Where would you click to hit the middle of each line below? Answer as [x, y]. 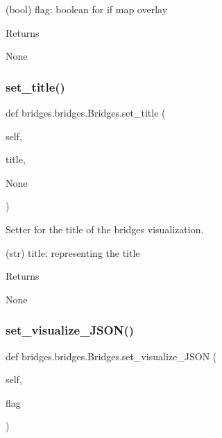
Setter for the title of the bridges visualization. [105, 229]
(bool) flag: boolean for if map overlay [87, 9]
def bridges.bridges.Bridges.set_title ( [86, 112]
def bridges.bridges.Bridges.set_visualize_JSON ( [111, 356]
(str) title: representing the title [73, 252]
